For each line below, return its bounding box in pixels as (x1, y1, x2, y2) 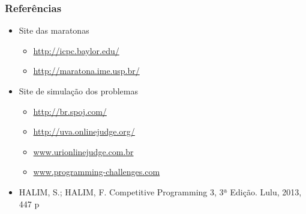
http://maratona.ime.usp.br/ (33, 64, 140, 77)
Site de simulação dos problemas (19, 85, 138, 97)
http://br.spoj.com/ (33, 105, 107, 117)
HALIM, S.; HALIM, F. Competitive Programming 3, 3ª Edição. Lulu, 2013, (19, 185, 302, 198)
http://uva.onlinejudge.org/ (33, 125, 135, 138)
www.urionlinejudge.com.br (33, 145, 134, 157)
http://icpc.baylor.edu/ (33, 44, 119, 57)
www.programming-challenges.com (33, 165, 160, 178)
